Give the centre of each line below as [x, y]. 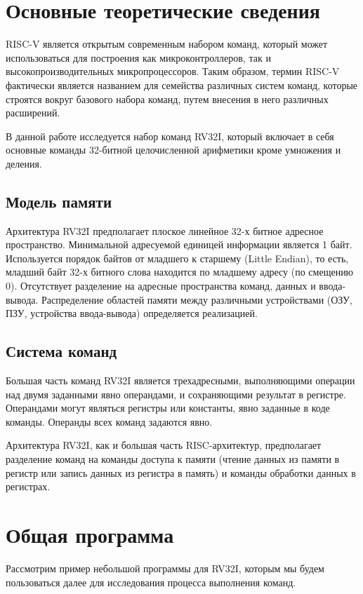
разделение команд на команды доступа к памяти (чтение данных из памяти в [173, 459]
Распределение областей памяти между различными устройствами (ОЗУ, [197, 299]
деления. [24, 163]
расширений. [33, 113]
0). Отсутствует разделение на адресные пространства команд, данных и [161, 286]
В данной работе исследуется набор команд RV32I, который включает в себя [170, 136]
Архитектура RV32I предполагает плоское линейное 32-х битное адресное [165, 230]
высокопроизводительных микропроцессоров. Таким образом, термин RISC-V [173, 71]
